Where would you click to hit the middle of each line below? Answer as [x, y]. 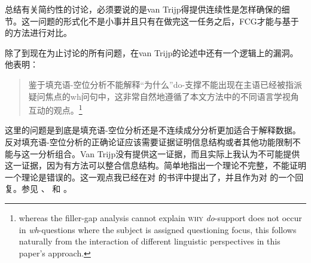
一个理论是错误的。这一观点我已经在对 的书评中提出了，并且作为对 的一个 [150, 177]
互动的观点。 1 [55, 109]
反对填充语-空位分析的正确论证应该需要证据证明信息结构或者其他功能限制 [149, 142]
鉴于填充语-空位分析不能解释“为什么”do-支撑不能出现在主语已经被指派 [165, 84]
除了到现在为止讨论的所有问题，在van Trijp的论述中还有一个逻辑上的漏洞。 [152, 52]
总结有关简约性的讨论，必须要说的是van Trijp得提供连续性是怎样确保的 [143, 9]
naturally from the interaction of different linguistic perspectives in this [150, 241]
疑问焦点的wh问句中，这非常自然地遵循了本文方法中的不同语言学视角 [164, 96]
